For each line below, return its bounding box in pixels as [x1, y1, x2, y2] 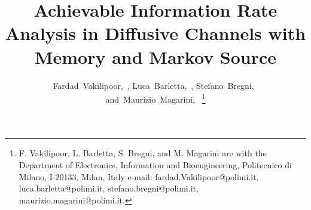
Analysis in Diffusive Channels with [5, 21, 306, 45]
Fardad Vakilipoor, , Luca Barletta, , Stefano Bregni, [53, 79, 254, 91]
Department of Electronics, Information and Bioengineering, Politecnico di [19, 158, 292, 171]
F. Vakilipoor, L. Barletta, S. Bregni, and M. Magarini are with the [19, 147, 267, 159]
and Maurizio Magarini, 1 [105, 91, 206, 105]
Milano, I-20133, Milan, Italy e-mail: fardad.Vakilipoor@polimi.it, [19, 170, 259, 183]
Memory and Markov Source [34, 44, 277, 69]
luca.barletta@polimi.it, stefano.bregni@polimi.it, [19, 182, 199, 194]
